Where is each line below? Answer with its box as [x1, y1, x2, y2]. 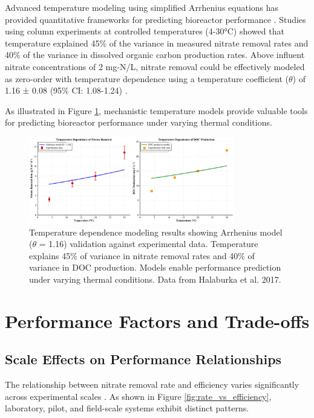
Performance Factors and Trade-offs [5, 308, 310, 333]
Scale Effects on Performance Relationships [5, 350, 282, 368]
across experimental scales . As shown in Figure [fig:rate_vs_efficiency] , [5, 390, 272, 402]
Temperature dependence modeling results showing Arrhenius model [29, 225, 283, 238]
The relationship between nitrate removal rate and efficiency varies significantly [5, 378, 299, 391]
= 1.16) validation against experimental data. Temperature [39, 237, 258, 250]
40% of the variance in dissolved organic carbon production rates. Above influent [5, 48, 305, 61]
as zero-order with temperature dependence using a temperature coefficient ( [5, 72, 289, 85]
